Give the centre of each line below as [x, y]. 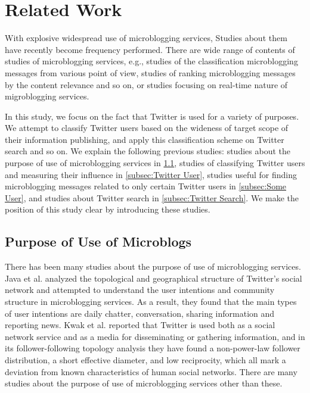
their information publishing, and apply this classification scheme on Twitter [145, 139]
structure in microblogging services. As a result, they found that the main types [151, 302]
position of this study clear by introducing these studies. [108, 209]
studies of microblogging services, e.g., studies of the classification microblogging [151, 61]
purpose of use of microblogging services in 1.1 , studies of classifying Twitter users [155, 163]
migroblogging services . [47, 96]
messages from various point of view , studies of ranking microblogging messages [150, 72]
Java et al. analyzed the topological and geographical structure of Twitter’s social [154, 278]
